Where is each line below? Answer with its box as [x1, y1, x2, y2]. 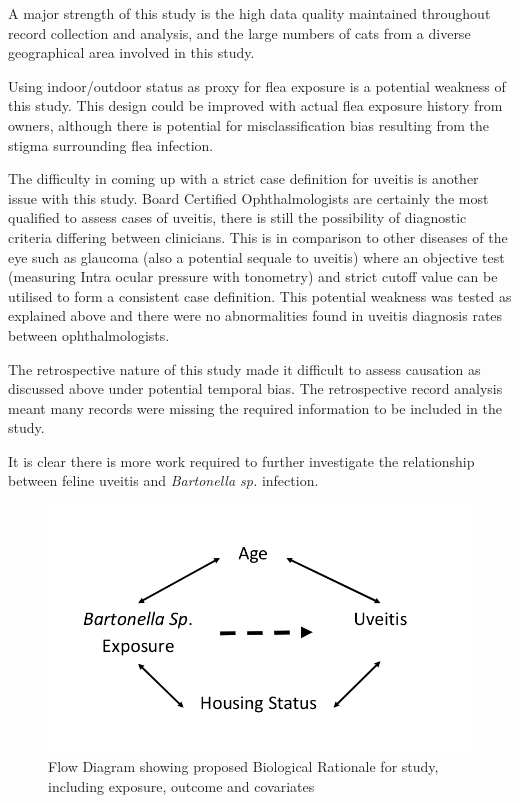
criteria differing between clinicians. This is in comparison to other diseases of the [8, 226, 508, 247]
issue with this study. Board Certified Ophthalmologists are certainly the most [8, 187, 489, 208]
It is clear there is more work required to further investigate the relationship [8, 450, 475, 471]
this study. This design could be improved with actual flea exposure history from [8, 95, 503, 116]
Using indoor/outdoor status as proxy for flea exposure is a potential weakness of [8, 75, 506, 96]
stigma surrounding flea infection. [8, 134, 214, 155]
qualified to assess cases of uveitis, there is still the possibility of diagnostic [8, 207, 467, 228]
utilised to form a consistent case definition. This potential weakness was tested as [8, 285, 512, 306]
